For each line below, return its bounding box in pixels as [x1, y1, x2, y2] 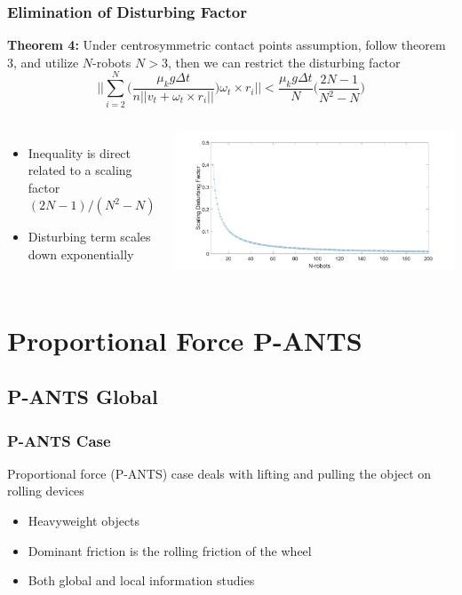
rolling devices [7, 481, 84, 500]
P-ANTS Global [7, 383, 158, 410]
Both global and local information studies [28, 571, 255, 590]
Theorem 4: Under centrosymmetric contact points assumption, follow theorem [7, 36, 446, 54]
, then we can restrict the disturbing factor [167, 52, 401, 71]
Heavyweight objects [28, 512, 140, 530]
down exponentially [28, 244, 134, 263]
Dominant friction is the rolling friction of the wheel [28, 541, 312, 559]
